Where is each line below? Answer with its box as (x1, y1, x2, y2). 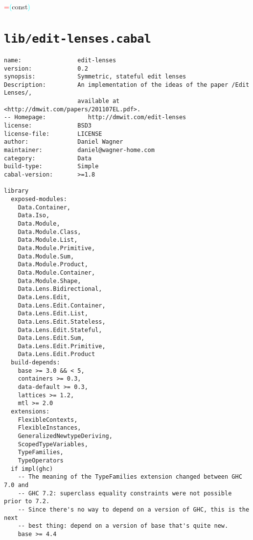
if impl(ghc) (11, 465, 53, 472)
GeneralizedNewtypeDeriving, (18, 433, 113, 440)
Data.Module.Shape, (18, 277, 81, 284)
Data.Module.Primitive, (18, 244, 95, 252)
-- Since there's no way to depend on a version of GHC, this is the (18, 506, 250, 513)
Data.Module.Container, (18, 269, 95, 276)
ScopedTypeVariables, (18, 440, 88, 448)
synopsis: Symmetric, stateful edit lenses (4, 73, 186, 80)
